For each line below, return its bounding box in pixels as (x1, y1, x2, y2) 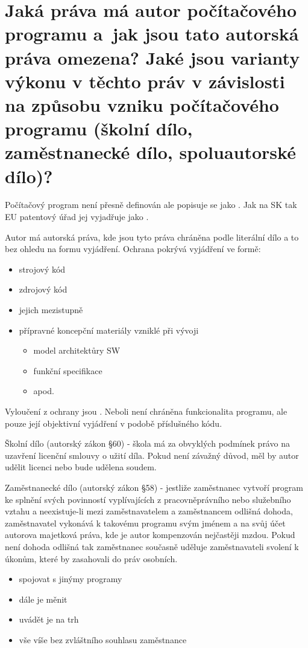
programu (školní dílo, (5, 116, 193, 141)
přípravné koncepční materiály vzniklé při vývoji (19, 323, 199, 336)
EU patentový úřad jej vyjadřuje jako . (5, 210, 149, 223)
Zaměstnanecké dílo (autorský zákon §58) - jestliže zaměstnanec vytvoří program (5, 481, 303, 493)
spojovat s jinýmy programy (19, 572, 122, 585)
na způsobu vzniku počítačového (5, 92, 279, 117)
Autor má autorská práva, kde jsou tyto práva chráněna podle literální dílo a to (5, 230, 299, 243)
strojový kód (19, 262, 66, 275)
